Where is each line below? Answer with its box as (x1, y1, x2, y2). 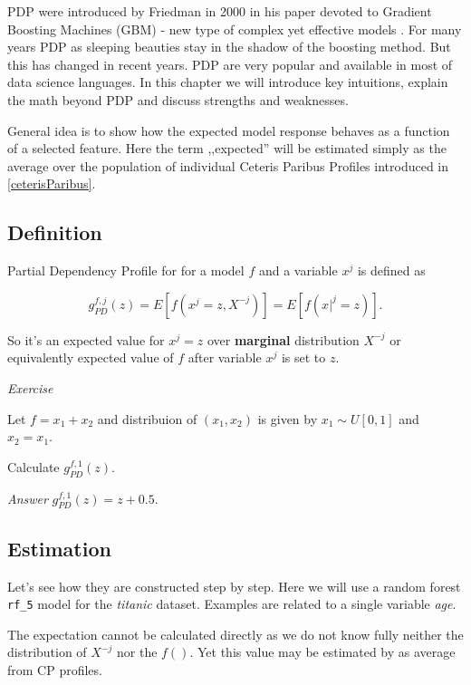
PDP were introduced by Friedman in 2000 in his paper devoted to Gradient (7, 2, 432, 20)
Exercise (7, 378, 53, 397)
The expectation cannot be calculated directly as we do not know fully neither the (7, 624, 464, 643)
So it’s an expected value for (7, 330, 165, 349)
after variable (187, 348, 262, 367)
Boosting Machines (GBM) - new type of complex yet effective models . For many (7, 19, 462, 38)
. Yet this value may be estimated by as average (189, 642, 456, 661)
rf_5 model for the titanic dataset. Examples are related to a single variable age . (7, 594, 457, 613)
